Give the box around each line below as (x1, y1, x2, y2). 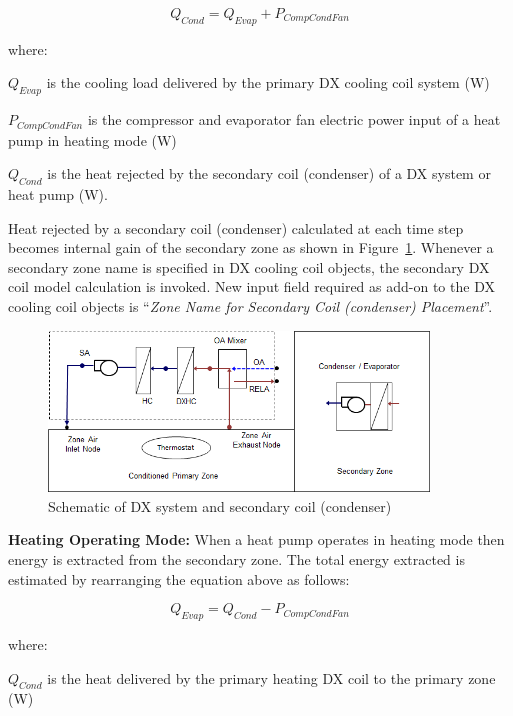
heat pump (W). (8, 184, 108, 205)
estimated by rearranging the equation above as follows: (8, 568, 350, 589)
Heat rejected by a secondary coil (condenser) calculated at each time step (8, 217, 464, 238)
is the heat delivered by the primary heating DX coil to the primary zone (47, 667, 496, 688)
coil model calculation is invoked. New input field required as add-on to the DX (8, 276, 495, 297)
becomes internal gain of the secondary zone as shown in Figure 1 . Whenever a (8, 237, 494, 258)
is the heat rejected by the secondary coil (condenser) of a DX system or (47, 163, 491, 184)
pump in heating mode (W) (8, 129, 177, 150)
